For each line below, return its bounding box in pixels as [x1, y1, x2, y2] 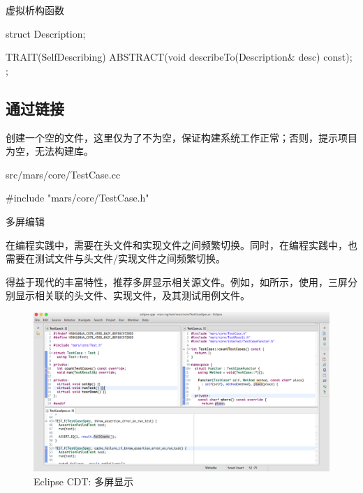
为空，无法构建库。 [6, 144, 94, 158]
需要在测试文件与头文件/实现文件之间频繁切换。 [6, 251, 225, 266]
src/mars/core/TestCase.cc [6, 167, 121, 181]
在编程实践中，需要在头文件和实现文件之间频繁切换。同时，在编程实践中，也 [6, 237, 357, 252]
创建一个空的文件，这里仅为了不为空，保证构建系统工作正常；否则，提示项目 [6, 130, 357, 144]
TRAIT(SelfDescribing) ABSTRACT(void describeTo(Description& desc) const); [6, 50, 353, 64]
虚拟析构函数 [6, 3, 64, 17]
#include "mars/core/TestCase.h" [6, 190, 149, 205]
